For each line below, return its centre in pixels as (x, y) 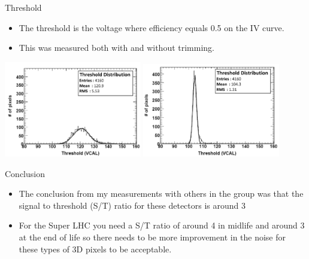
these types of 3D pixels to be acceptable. (95, 249)
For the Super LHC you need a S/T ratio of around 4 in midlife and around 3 (162, 225)
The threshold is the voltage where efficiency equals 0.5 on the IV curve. (152, 27)
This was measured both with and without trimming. (117, 48)
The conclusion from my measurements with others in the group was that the (161, 194)
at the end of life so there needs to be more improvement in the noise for (152, 237)
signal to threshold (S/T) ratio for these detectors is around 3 (132, 205)
